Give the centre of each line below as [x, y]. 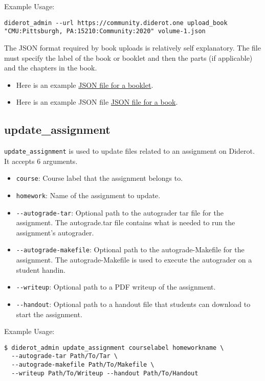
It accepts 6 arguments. [41, 161]
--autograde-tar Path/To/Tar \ [64, 356]
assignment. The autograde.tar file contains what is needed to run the [126, 222]
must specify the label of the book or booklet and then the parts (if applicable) [128, 57]
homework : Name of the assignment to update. [88, 195]
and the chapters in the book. [51, 68]
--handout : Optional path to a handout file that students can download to [133, 304]
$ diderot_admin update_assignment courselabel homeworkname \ [114, 348]
